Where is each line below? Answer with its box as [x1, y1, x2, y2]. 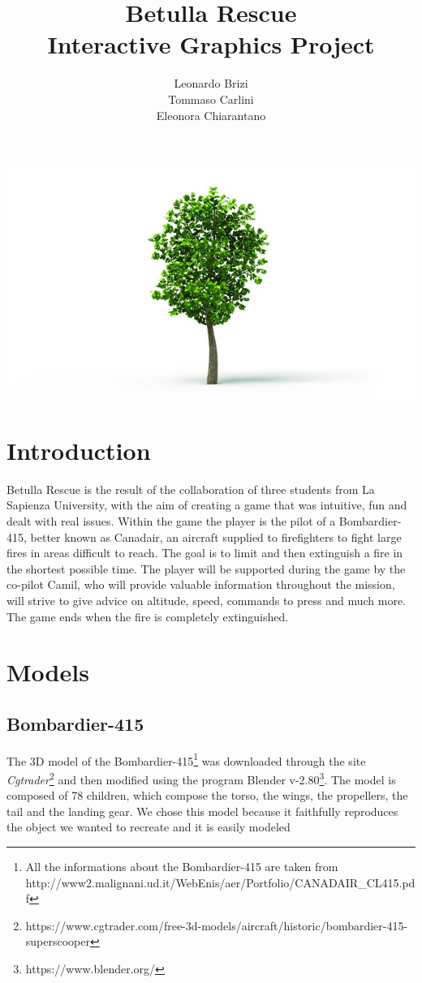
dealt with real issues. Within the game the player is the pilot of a [6, 512, 336, 529]
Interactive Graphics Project [47, 28, 375, 61]
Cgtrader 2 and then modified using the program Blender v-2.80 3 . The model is [6, 768, 396, 788]
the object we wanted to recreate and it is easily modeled [6, 818, 291, 835]
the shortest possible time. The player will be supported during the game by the [6, 560, 406, 577]
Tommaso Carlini [168, 90, 254, 107]
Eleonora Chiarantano [156, 106, 266, 123]
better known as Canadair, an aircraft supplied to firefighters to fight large [30, 528, 402, 545]
